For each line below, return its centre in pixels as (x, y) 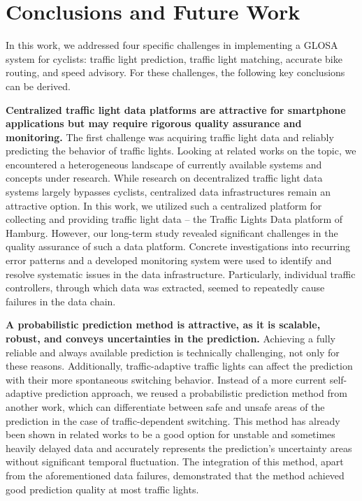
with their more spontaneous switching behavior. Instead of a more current (166, 379)
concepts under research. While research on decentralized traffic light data (164, 178)
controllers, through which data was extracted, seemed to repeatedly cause (165, 288)
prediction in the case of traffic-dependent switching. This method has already (173, 420)
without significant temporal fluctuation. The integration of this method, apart (175, 462)
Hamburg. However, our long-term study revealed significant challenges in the (172, 232)
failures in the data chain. (61, 301)
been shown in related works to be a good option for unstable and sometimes (171, 434)
